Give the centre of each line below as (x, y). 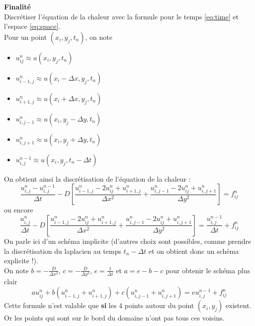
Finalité (17, 6)
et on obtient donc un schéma (194, 251)
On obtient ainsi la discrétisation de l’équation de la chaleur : (97, 178)
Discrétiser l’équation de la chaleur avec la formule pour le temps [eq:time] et (121, 16)
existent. (239, 305)
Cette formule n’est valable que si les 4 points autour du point (99, 305)
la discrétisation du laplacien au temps (63, 251)
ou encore (19, 210)
